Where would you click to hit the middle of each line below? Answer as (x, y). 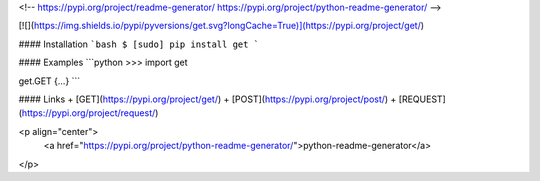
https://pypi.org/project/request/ (88, 113)
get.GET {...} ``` (49, 81)
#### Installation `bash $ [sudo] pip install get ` (139, 44)
